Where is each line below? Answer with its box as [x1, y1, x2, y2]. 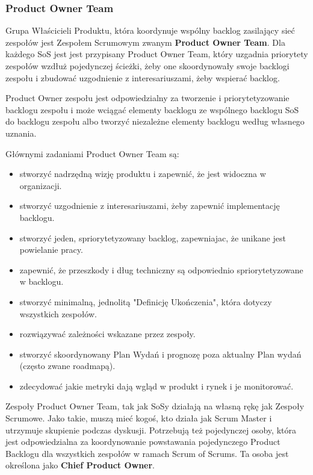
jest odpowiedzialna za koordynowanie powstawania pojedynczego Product [5, 435, 280, 448]
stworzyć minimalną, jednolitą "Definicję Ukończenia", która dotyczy [19, 295, 272, 308]
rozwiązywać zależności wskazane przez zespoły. [19, 328, 196, 340]
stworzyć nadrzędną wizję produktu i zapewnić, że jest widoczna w [19, 167, 266, 180]
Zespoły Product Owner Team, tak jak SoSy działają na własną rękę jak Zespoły [5, 400, 305, 412]
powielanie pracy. [19, 243, 83, 256]
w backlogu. [19, 275, 64, 288]
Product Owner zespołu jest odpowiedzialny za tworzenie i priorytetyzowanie [5, 92, 290, 104]
